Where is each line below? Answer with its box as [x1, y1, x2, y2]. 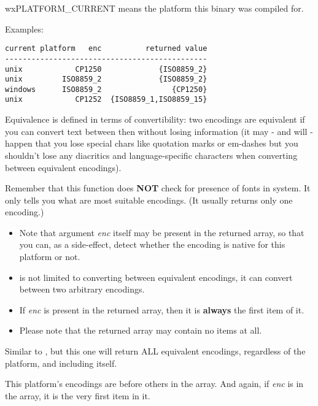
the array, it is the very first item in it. [5, 389, 150, 402]
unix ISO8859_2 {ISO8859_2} [5, 75, 207, 84]
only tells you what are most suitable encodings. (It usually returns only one [5, 193, 293, 206]
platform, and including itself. [5, 356, 117, 369]
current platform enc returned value [5, 44, 207, 53]
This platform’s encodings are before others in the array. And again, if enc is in [5, 377, 304, 390]
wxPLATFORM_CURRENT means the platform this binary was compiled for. [5, 2, 304, 14]
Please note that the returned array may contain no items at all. [19, 324, 262, 337]
